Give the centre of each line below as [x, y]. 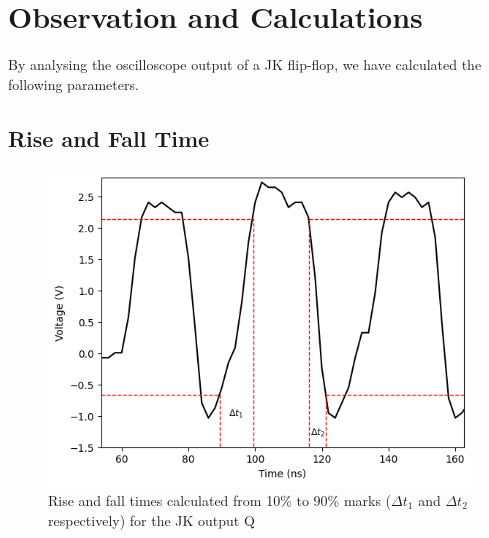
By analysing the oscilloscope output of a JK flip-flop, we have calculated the [245, 64]
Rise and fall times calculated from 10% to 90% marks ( [220, 499]
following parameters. [73, 83]
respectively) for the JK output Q [151, 519]
